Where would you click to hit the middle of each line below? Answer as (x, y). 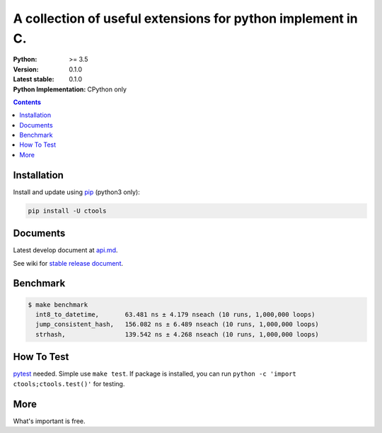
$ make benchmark (58, 304)
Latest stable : (34, 79)
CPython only (107, 89)
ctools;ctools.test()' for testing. (69, 383)
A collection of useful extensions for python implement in (185, 18)
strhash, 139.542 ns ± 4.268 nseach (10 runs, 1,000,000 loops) (178, 334)
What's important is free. (49, 421)
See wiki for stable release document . (68, 263)
